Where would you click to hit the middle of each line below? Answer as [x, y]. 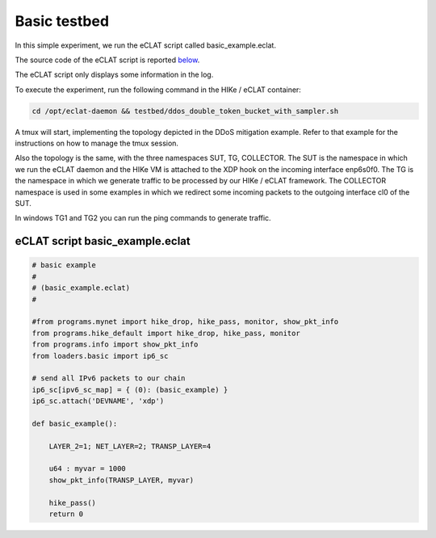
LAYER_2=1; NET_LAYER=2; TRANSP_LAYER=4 [130, 446]
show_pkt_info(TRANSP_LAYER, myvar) [121, 480]
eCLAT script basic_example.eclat [103, 241]
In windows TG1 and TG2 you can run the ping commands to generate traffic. [143, 218]
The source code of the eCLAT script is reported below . [107, 60]
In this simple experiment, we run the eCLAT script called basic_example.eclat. [145, 45]
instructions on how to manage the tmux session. [97, 143]
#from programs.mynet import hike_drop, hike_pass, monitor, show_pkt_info [185, 322]
